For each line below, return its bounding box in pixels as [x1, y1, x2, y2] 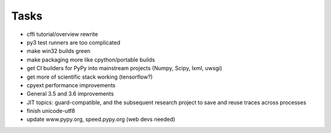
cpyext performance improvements [26, 81, 116, 88]
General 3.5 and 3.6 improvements [26, 90, 114, 98]
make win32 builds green [26, 48, 91, 55]
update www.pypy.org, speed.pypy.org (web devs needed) [26, 116, 176, 123]
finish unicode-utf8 [26, 107, 75, 115]
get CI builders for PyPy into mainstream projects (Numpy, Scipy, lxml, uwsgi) [26, 65, 223, 72]
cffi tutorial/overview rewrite [26, 31, 98, 38]
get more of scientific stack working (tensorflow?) [26, 73, 153, 81]
